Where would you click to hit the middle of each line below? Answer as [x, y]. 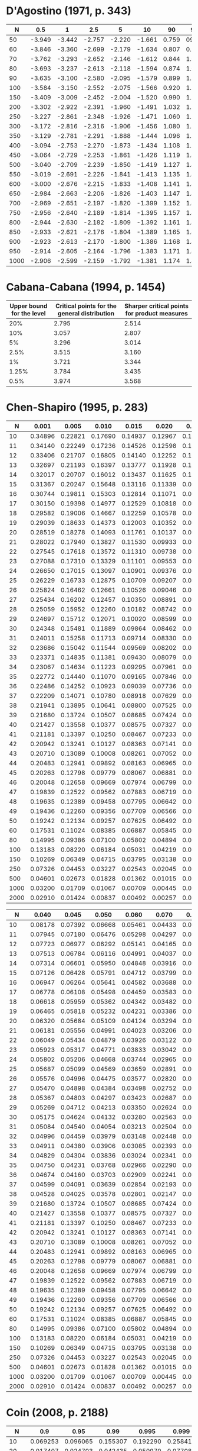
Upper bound [29, 306]
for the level [29, 313]
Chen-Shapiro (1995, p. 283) [77, 407]
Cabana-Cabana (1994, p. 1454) [86, 287]
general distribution [86, 313]
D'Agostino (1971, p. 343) [69, 11]
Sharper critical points [157, 306]
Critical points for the [86, 306]
